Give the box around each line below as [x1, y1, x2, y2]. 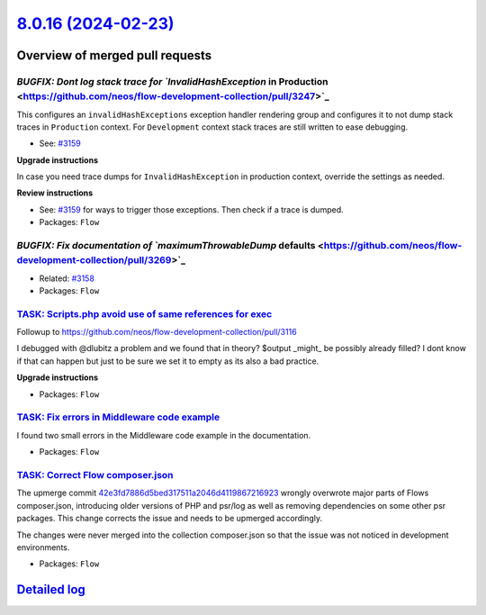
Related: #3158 [39, 273, 94, 284]
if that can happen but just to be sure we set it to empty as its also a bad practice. [16, 356, 319, 366]
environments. [16, 541, 70, 553]
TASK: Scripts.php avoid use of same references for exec [16, 307, 273, 320]
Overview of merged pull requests [16, 48, 212, 63]
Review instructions [16, 187, 94, 198]
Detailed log [16, 582, 85, 598]
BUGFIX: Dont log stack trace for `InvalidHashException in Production [16, 75, 328, 87]
